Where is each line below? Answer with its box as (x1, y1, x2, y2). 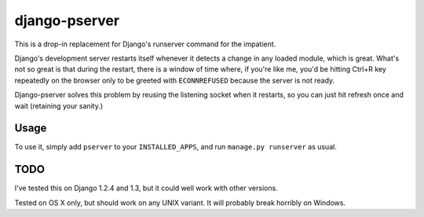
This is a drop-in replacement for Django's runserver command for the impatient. (14, 39, 276, 49)
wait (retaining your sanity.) (14, 101, 104, 110)
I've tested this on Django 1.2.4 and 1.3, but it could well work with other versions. (14, 183, 278, 193)
